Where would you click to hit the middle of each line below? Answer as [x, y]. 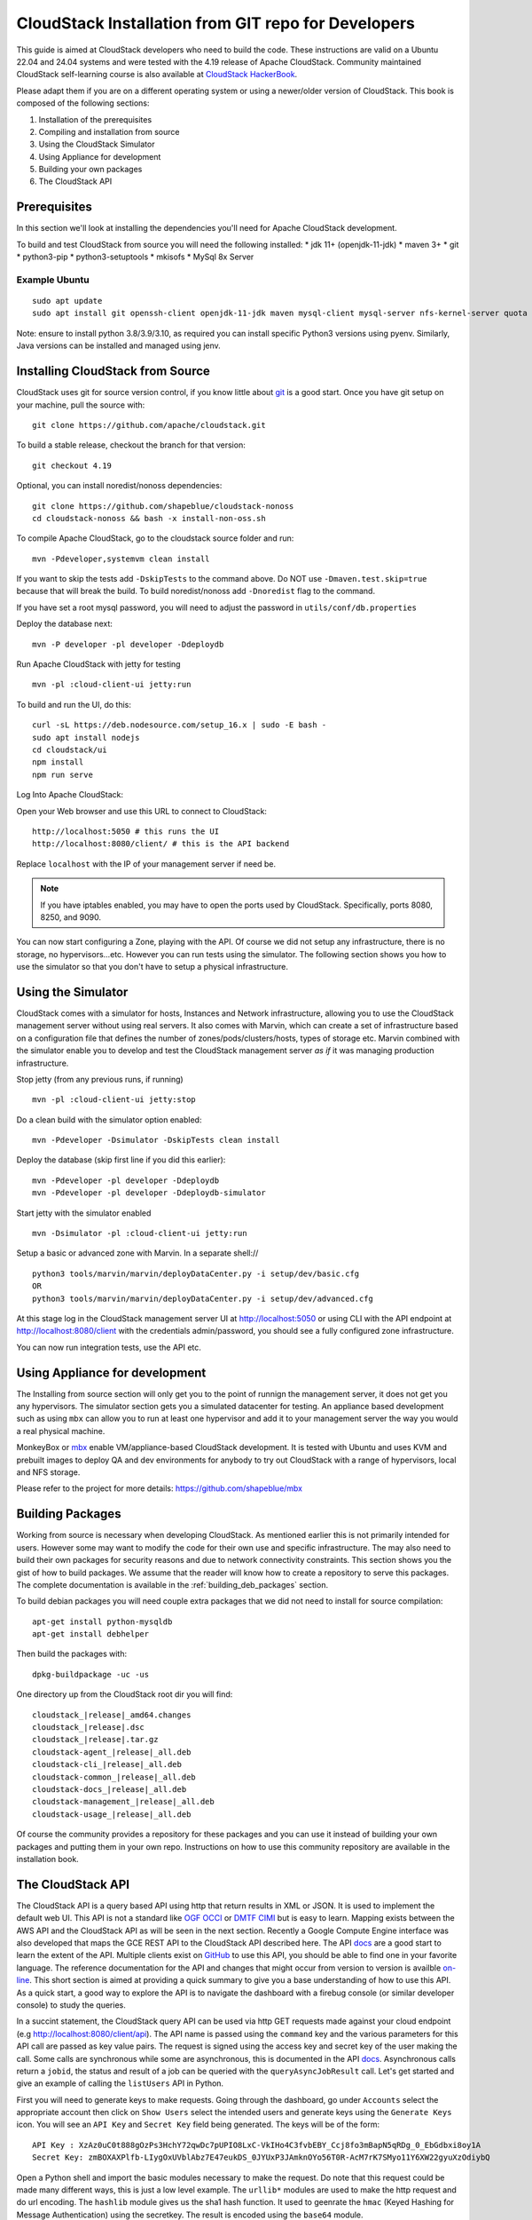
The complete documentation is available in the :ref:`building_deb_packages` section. [172, 1584]
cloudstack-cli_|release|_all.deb [107, 1764]
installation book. [47, 1859]
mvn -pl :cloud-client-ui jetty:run [112, 685]
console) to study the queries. [71, 2005]
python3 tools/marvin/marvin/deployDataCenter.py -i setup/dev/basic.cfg [196, 1273]
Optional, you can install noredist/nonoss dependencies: [119, 486]
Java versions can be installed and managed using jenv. [118, 345]
